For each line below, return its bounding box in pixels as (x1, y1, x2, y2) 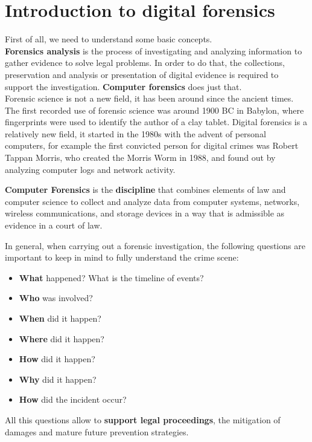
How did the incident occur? (19, 393, 127, 406)
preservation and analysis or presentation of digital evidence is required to (5, 68, 279, 80)
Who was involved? (19, 291, 93, 304)
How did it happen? (19, 353, 95, 365)
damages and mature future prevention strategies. (5, 425, 189, 438)
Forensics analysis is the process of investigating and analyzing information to (5, 44, 302, 57)
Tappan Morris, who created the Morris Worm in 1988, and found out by (5, 151, 276, 164)
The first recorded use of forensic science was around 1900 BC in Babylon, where (5, 103, 304, 116)
